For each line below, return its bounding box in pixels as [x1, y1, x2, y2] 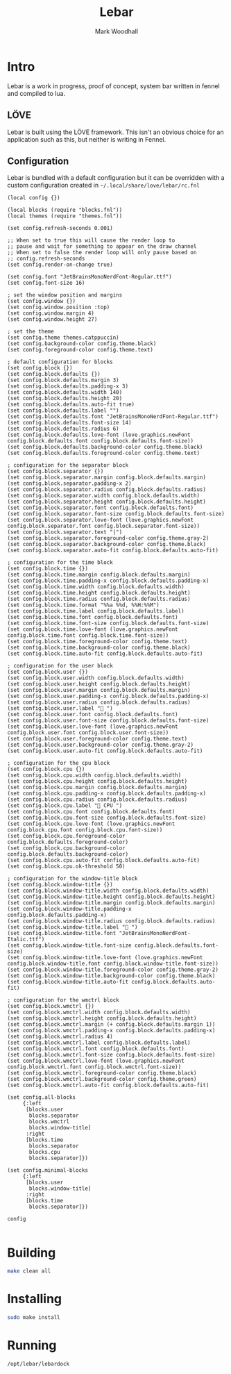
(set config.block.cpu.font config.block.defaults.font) [7, 809, 176, 816]
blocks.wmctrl [28, 1118, 70, 1125]
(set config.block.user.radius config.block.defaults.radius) [7, 699, 191, 706]
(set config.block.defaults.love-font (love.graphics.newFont [7, 431, 191, 438]
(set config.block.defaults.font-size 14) [7, 420, 132, 427]
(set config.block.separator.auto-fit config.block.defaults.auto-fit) [7, 547, 219, 554]
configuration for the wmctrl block [13, 997, 119, 1004]
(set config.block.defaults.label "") [7, 407, 119, 414]
